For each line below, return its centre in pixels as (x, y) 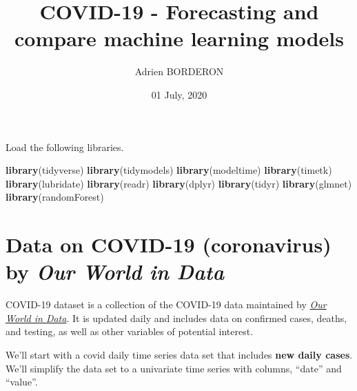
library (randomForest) (55, 197)
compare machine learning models (179, 38)
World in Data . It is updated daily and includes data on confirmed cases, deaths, (176, 318)
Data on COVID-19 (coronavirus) (169, 244)
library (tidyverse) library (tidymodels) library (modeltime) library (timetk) (169, 170)
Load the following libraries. (65, 147)
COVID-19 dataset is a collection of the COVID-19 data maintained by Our (166, 304)
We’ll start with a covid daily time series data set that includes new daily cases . (179, 354)
